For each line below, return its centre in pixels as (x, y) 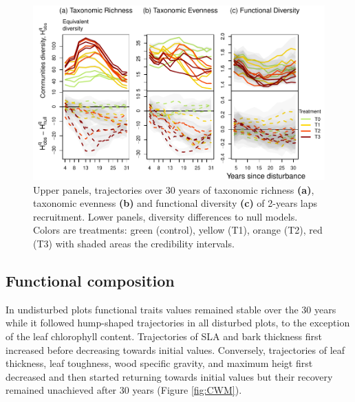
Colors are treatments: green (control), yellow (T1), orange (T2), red (178, 230)
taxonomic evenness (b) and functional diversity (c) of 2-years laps (175, 203)
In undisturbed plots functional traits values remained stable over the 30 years (171, 309)
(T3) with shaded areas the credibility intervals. (134, 243)
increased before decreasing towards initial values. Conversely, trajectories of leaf (175, 349)
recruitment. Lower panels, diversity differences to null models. (165, 216)
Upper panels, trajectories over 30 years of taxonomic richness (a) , (174, 189)
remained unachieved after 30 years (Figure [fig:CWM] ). (124, 390)
